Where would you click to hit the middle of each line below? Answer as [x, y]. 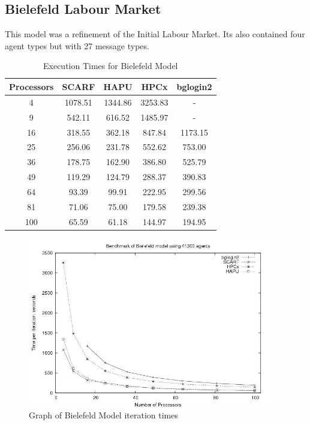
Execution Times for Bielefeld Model [111, 66]
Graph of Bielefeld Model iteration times [103, 415]
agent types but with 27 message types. [77, 45]
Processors [31, 86]
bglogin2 [194, 86]
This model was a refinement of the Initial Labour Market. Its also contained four [155, 34]
